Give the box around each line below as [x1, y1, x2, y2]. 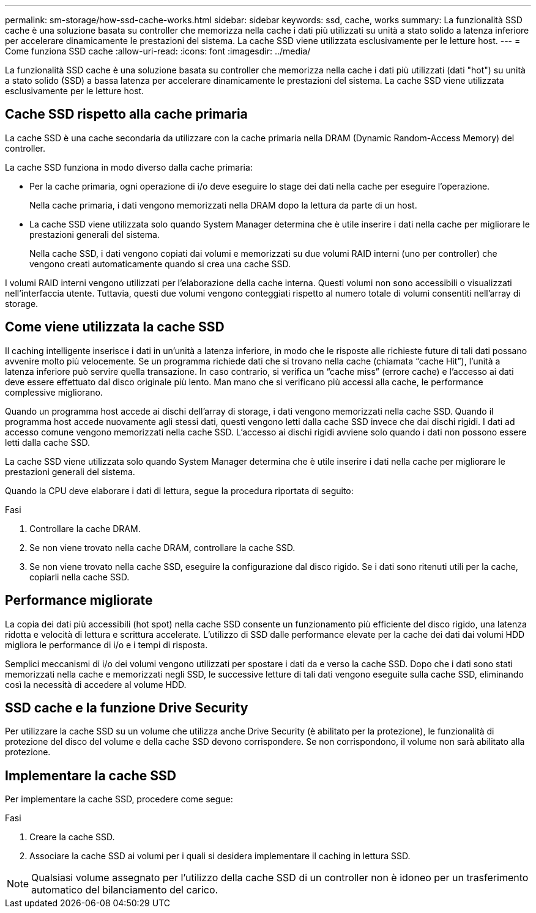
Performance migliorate [5, 593, 153, 608]
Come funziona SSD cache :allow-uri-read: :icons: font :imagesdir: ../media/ [5, 46, 311, 56]
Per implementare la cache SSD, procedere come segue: [5, 794, 233, 805]
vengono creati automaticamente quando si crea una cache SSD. [29, 258, 291, 269]
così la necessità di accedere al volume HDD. [5, 679, 187, 690]
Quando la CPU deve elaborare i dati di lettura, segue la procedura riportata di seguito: [5, 485, 354, 496]
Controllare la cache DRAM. [29, 523, 141, 534]
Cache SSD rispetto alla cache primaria [5, 106, 248, 122]
